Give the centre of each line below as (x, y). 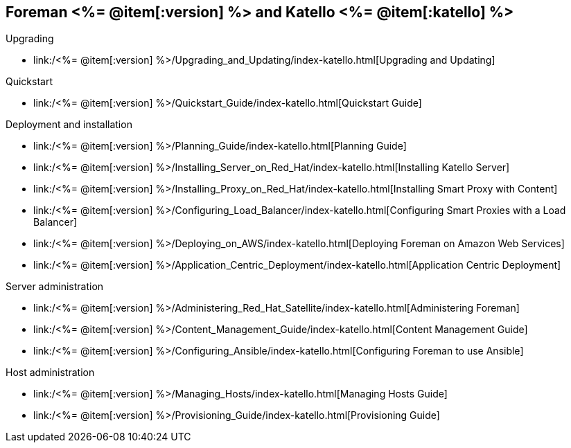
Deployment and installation (69, 125)
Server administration (55, 287)
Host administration (50, 373)
